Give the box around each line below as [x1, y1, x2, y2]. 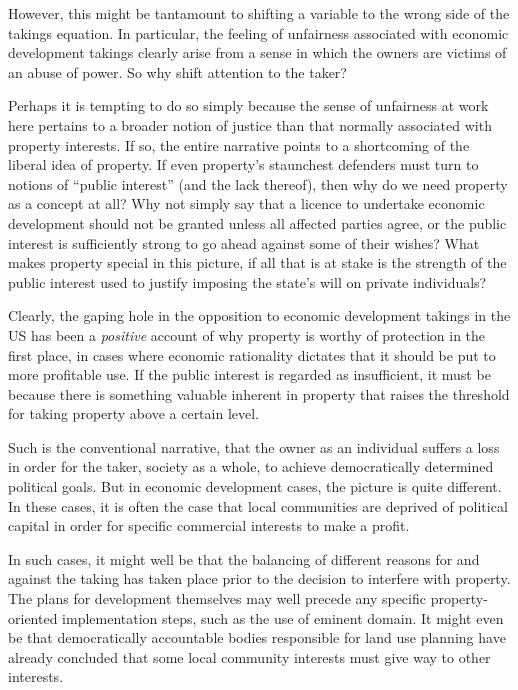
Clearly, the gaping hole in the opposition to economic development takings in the [8, 305, 511, 326]
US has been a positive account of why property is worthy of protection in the [8, 324, 486, 345]
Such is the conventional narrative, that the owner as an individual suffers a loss [8, 436, 500, 457]
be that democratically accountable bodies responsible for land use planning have [8, 627, 506, 648]
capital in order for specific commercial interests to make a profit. [8, 515, 410, 536]
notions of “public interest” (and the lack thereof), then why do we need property [8, 173, 508, 194]
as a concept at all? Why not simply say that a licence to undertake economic [8, 193, 485, 214]
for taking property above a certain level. [8, 403, 260, 424]
